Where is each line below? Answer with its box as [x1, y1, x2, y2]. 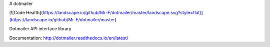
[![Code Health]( [9, 10, 43, 16]
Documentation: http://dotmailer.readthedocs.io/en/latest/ [9, 35, 128, 41]
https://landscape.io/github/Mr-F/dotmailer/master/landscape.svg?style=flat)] [42, 10, 203, 16]
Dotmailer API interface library [9, 26, 72, 32]
